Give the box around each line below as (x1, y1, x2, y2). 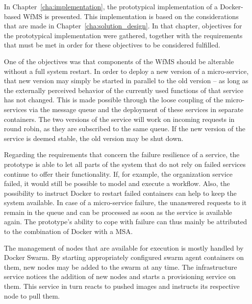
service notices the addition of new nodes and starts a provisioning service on (4, 271, 236, 281)
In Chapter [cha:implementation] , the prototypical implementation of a (4, 1, 218, 11)
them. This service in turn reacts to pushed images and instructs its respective (4, 281, 240, 291)
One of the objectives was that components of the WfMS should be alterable (4, 56, 234, 66)
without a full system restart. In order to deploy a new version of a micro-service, (4, 66, 249, 76)
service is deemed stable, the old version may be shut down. (4, 133, 183, 143)
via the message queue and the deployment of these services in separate (29, 104, 244, 114)
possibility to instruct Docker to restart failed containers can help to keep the (4, 187, 237, 198)
